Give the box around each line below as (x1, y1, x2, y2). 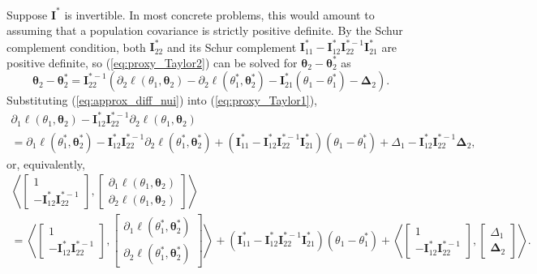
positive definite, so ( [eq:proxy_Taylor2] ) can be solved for (6, 54, 298, 71)
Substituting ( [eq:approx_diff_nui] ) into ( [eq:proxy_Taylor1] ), (6, 92, 317, 109)
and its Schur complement (166, 38, 297, 55)
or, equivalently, (6, 155, 85, 172)
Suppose (6, 6, 48, 23)
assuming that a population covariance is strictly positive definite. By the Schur (6, 22, 403, 39)
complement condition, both (6, 38, 146, 55)
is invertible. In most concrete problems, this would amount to (64, 6, 375, 23)
